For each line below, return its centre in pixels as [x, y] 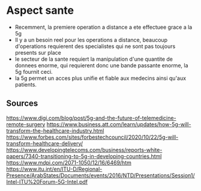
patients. [26, 84]
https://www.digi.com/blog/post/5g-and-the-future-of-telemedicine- [91, 118]
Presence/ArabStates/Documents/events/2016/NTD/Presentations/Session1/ [100, 175]
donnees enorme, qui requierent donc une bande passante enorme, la [101, 65]
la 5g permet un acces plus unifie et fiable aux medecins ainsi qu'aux [100, 78]
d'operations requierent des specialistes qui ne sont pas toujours [95, 46]
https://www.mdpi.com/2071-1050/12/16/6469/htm [69, 162]
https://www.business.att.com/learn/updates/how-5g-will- [119, 124]
